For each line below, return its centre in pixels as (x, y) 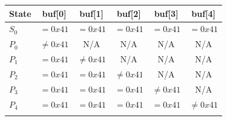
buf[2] (129, 13)
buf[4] (204, 13)
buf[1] (92, 13)
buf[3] (166, 13)
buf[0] (54, 13)
